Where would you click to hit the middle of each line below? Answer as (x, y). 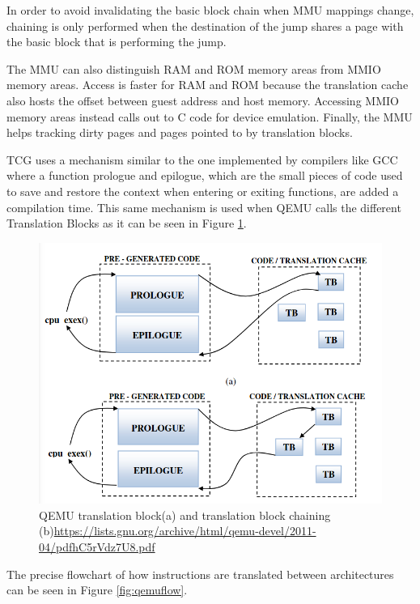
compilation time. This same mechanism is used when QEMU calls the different (204, 207)
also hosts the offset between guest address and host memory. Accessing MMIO (203, 100)
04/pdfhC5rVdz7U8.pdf (97, 546)
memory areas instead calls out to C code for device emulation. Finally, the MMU (210, 116)
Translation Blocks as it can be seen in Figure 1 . (127, 223)
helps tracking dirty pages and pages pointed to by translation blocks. (180, 132)
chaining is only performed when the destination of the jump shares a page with (205, 26)
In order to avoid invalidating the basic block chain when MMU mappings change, (210, 10)
